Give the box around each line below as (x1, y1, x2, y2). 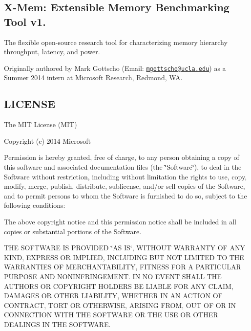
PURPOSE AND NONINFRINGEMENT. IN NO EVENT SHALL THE (4, 271, 222, 281)
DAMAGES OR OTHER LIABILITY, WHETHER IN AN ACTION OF (4, 290, 223, 301)
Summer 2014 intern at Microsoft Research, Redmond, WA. (4, 72, 183, 83)
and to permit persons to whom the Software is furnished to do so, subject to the (4, 190, 247, 200)
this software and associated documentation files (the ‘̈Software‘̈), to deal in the (4, 162, 242, 172)
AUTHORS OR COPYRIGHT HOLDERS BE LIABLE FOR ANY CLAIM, (4, 281, 233, 291)
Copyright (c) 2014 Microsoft (4, 135, 91, 146)
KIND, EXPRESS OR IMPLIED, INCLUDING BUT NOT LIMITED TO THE (4, 252, 244, 262)
